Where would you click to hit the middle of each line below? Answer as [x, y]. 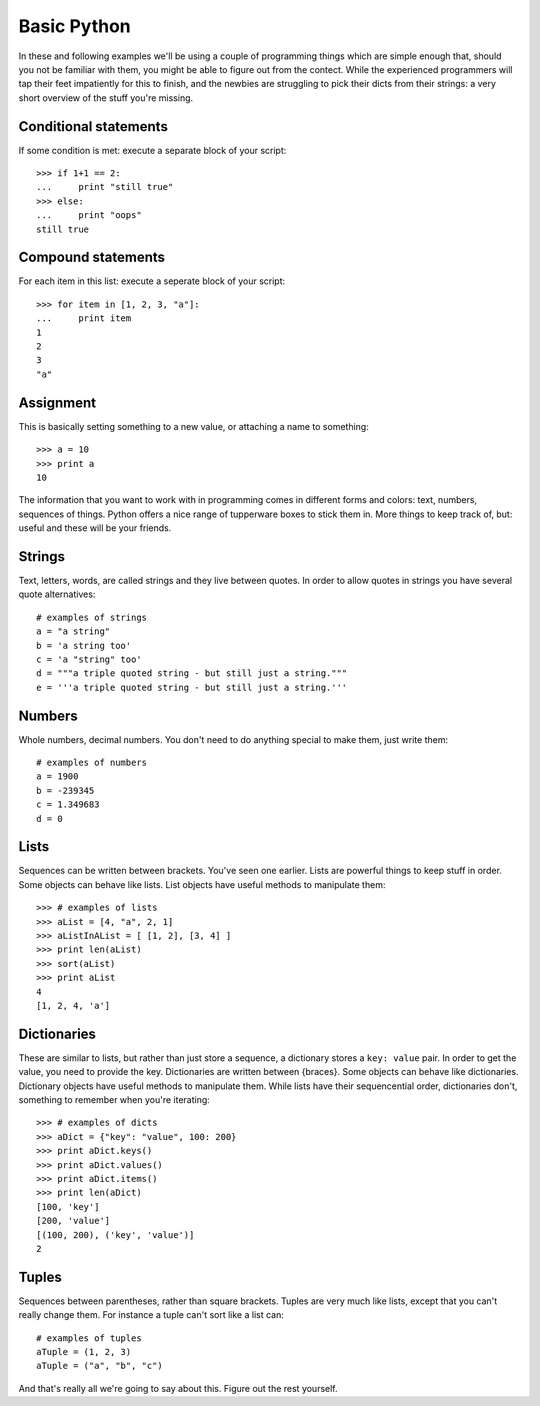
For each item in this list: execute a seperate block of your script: [152, 281]
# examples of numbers [92, 763]
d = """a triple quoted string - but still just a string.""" [192, 673]
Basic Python [74, 26]
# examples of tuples [89, 1338]
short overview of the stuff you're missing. [106, 97]
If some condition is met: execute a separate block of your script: [152, 150]
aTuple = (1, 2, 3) [84, 1352]
